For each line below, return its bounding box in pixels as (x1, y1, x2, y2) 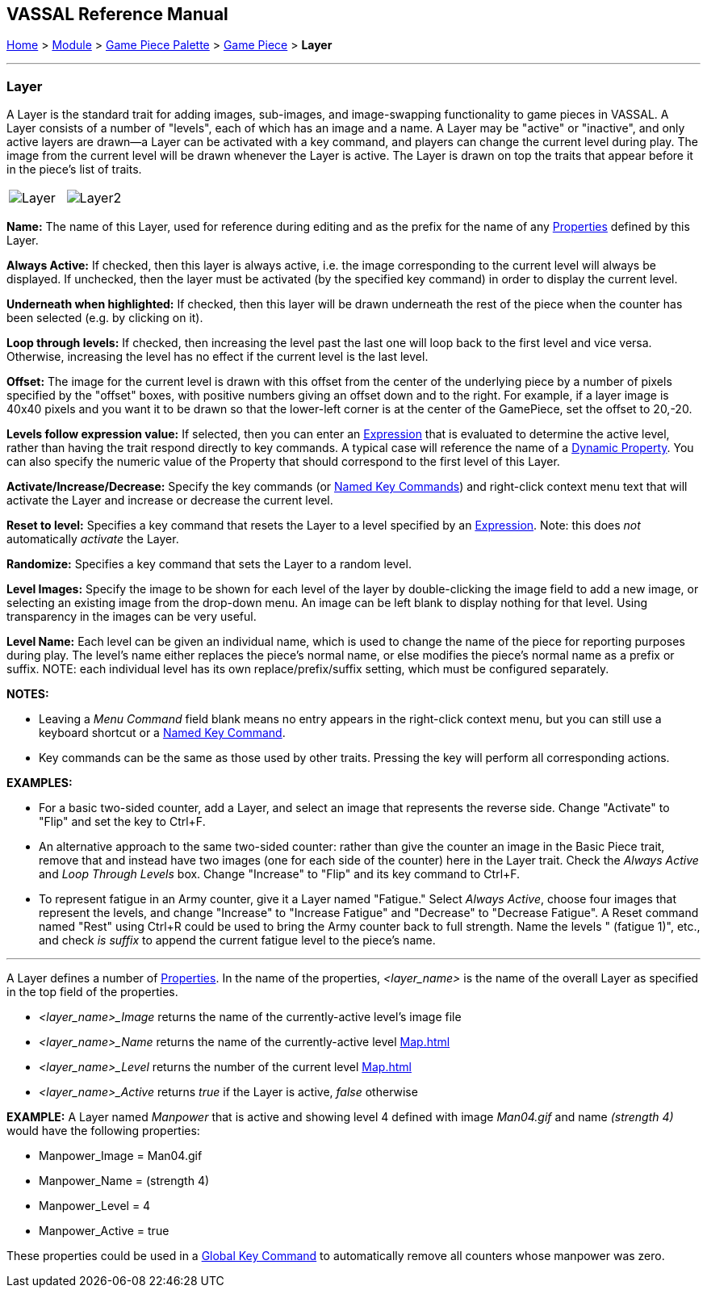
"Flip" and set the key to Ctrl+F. (39, 815, 206, 829)
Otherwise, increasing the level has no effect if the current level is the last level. (6, 350, 429, 364)
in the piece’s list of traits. (6, 162, 142, 177)
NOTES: (6, 687, 49, 701)
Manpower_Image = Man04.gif (39, 1149, 203, 1163)
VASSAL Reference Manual (6, 4, 228, 24)
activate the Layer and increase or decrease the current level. (6, 493, 333, 508)
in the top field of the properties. (6, 985, 178, 999)
